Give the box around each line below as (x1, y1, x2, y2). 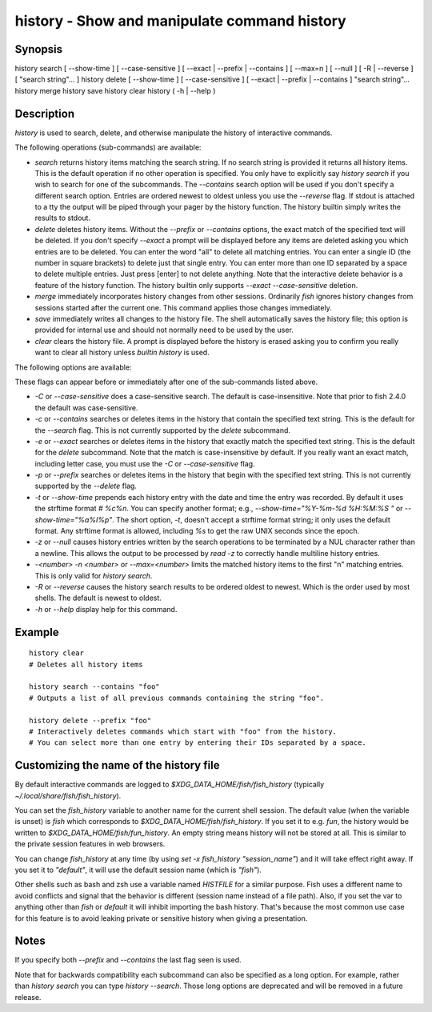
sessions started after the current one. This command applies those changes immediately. (34, 302, 332, 312)
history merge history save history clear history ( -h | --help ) (14, 86, 216, 95)
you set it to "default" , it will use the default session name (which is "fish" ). (14, 865, 262, 874)
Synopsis (14, 42, 63, 56)
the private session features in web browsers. (14, 839, 166, 849)
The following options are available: (14, 362, 132, 372)
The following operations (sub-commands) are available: (14, 142, 202, 152)
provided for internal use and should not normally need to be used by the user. (34, 325, 294, 335)
